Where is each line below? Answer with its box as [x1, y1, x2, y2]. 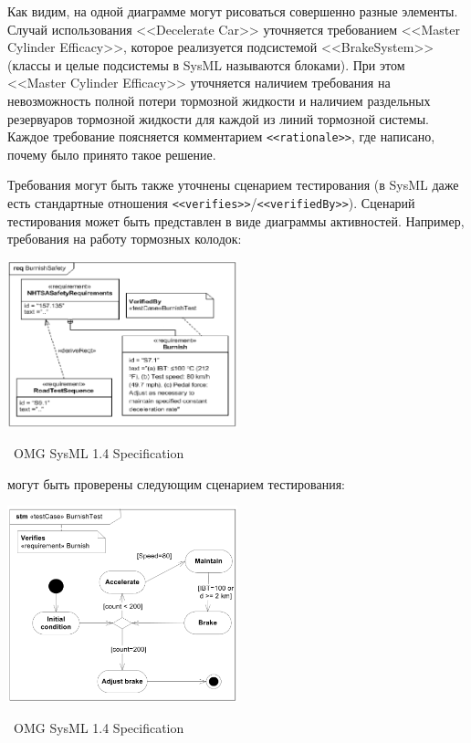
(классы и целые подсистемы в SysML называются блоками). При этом [7, 55, 405, 74]
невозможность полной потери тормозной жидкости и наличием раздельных [7, 90, 431, 110]
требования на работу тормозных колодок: [7, 229, 242, 248]
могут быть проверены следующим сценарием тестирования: [7, 474, 346, 493]
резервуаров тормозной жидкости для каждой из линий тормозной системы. [7, 109, 429, 128]
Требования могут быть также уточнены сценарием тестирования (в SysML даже [7, 175, 459, 194]
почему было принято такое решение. [7, 144, 216, 163]
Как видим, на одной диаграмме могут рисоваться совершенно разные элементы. [7, 2, 458, 20]
